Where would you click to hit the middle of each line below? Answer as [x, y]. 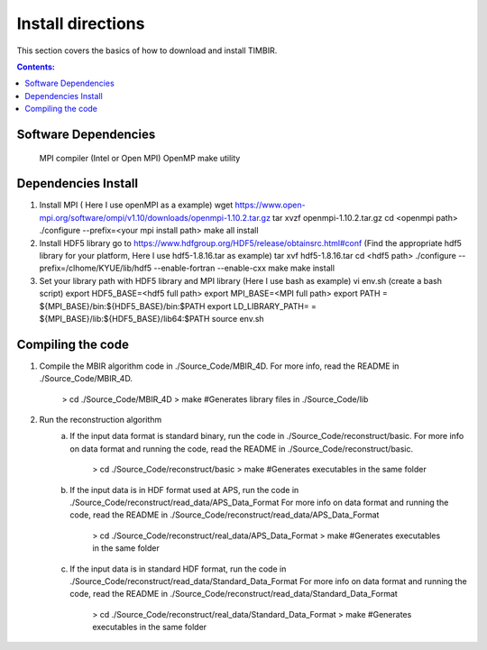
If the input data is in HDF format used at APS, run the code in [184, 490]
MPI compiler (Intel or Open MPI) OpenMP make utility [140, 158]
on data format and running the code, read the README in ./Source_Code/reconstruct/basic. [242, 449]
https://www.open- [270, 205]
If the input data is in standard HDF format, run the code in [178, 569]
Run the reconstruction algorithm [101, 420]
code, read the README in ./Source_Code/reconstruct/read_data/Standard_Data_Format [234, 594]
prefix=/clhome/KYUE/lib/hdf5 [96, 268]
